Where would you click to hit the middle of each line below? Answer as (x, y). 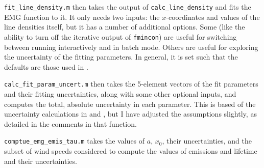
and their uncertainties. (41, 161)
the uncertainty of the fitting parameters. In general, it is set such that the (121, 57)
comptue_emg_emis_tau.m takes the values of (75, 141)
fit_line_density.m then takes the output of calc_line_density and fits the (128, 7)
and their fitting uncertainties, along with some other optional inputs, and (120, 93)
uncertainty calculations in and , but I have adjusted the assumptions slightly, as (130, 114)
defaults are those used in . (46, 66)
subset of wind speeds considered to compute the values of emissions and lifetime (131, 150)
